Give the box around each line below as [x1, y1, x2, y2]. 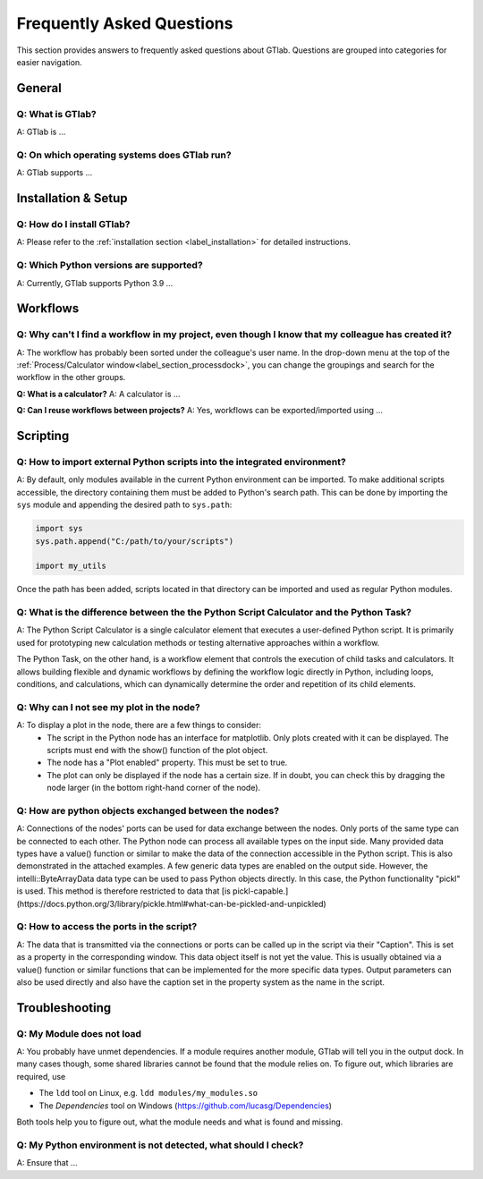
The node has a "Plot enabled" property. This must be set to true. [47, 757, 288, 768]
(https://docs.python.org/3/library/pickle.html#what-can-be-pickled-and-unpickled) [16, 898, 326, 909]
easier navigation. [16, 56, 82, 67]
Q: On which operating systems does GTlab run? [16, 148, 232, 161]
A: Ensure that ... [16, 1158, 78, 1168]
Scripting [16, 428, 70, 444]
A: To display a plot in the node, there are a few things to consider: [16, 720, 262, 731]
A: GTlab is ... [16, 126, 66, 138]
